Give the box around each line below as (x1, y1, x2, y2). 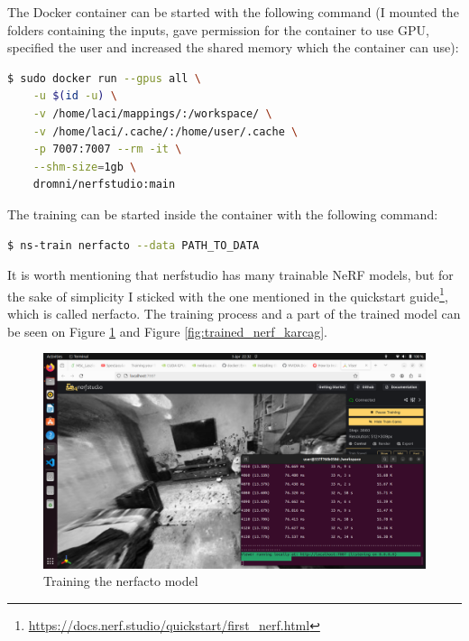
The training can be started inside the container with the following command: (7, 204, 438, 223)
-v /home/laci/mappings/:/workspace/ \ (32, 107, 272, 120)
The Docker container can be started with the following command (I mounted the (7, 3, 459, 21)
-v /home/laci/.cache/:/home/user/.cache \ (32, 125, 299, 138)
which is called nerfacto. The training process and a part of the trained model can (7, 303, 461, 322)
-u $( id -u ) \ (32, 89, 117, 103)
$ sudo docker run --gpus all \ (7, 71, 201, 85)
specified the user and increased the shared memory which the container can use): (7, 38, 459, 57)
